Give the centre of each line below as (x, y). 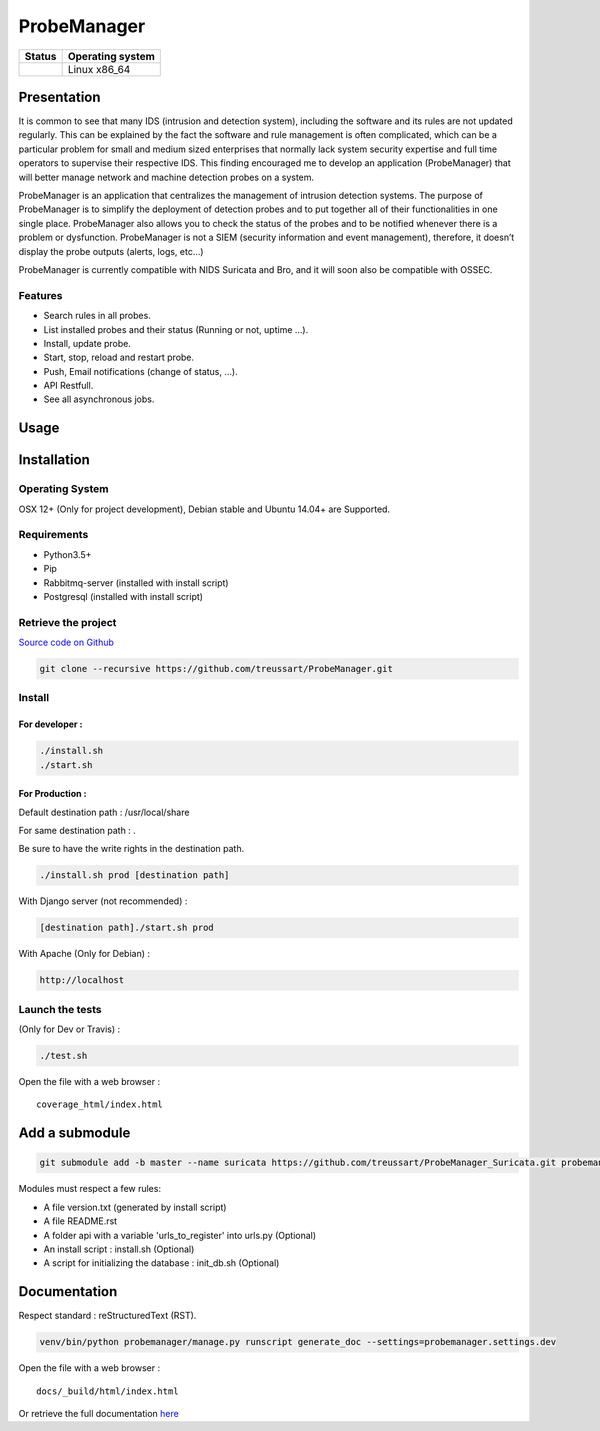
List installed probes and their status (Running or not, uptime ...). (176, 329)
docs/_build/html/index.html (107, 1391)
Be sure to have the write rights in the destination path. (131, 849)
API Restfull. (68, 386)
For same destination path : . (77, 830)
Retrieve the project (67, 622)
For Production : (52, 794)
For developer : (51, 724)
